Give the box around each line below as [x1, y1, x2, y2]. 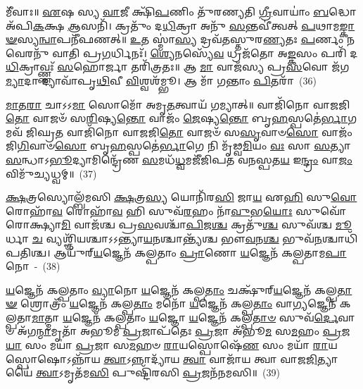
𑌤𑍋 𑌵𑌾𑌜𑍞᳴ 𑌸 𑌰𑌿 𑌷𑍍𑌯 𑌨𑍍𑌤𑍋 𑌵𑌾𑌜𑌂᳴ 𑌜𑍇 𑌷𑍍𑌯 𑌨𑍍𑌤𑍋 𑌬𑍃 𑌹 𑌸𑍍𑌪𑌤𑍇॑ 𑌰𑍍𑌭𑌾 [6, 111, 348, 125]
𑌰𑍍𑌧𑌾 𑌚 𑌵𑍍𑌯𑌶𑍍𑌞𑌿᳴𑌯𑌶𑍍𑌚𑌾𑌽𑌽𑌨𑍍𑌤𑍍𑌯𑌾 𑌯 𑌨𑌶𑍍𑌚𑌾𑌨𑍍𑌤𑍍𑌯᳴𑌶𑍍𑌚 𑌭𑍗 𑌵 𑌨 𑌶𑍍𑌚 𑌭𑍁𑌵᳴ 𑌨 [6, 230, 322, 245]
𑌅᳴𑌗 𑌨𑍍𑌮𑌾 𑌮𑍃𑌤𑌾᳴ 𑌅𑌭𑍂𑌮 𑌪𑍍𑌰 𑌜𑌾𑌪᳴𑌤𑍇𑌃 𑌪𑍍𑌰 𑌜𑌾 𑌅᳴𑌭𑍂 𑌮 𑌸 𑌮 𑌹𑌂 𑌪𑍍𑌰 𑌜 [17, 323, 350, 338]
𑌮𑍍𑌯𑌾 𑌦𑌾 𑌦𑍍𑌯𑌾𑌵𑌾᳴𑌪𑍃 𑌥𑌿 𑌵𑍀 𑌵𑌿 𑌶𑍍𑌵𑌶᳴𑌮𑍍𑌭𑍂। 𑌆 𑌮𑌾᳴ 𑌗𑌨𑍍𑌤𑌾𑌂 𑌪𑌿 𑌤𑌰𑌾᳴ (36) [6, 73, 317, 87]
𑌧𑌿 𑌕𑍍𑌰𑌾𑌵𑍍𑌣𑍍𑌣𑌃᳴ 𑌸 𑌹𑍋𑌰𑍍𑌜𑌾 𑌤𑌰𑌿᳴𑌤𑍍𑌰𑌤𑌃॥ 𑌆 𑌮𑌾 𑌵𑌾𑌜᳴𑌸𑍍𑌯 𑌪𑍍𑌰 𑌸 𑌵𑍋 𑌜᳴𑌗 [6, 59, 350, 74]
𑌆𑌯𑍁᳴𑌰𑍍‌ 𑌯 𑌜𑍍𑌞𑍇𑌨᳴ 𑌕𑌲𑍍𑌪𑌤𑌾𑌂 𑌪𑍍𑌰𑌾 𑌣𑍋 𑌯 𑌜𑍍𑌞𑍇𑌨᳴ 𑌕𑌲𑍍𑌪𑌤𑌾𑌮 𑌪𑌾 [53, 245, 347, 259]
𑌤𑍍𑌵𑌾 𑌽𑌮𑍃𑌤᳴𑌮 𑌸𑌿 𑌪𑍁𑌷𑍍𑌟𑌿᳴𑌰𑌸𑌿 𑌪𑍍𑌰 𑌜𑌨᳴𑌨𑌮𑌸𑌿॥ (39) [36, 365, 280, 380]
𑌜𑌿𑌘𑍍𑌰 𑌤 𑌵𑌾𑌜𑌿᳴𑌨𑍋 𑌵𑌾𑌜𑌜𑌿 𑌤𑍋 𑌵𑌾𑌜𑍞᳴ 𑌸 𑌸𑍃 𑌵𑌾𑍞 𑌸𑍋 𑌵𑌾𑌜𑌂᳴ [25, 124, 352, 139]
